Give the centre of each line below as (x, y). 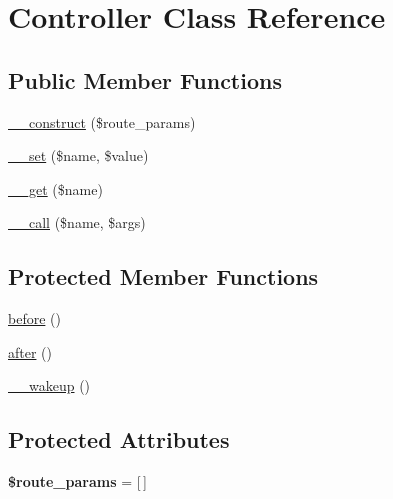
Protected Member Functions (163, 276)
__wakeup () (49, 385)
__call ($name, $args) (77, 222)
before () (34, 318)
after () (30, 351)
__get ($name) (55, 188)
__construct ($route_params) (102, 121)
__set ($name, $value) (78, 155)
